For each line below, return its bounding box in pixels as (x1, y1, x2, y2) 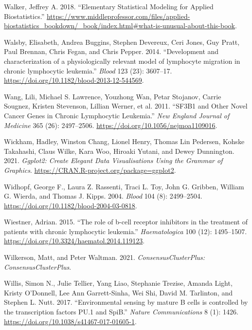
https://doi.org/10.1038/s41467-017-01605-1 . (4, 316, 137, 326)
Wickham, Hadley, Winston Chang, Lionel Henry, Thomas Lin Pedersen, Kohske (4, 136, 245, 147)
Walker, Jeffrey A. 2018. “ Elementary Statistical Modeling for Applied (4, 1, 214, 11)
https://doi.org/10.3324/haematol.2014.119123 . (4, 236, 145, 246)
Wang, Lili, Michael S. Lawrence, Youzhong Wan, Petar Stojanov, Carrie (4, 91, 221, 101)
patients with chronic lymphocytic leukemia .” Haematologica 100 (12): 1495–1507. (4, 226, 247, 236)
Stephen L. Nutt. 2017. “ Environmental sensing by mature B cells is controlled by (4, 297, 248, 307)
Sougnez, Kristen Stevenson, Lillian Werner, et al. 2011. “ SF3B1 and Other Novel (4, 101, 248, 111)
